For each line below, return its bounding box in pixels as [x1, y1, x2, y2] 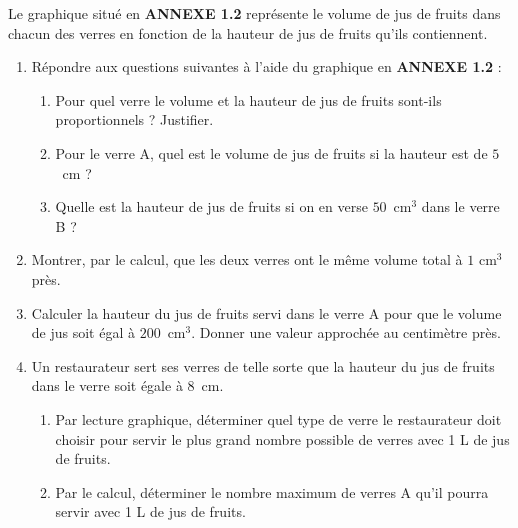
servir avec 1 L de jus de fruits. [55, 501, 246, 522]
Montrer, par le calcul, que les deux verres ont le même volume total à [31, 249, 463, 270]
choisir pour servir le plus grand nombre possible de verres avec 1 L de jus [55, 428, 510, 449]
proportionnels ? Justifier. [55, 109, 214, 130]
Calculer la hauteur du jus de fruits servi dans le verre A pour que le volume [31, 302, 502, 323]
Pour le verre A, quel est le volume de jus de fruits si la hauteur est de [55, 142, 488, 163]
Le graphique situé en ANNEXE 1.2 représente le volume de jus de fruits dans [8, 3, 501, 23]
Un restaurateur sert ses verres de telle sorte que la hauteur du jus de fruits [31, 355, 495, 376]
